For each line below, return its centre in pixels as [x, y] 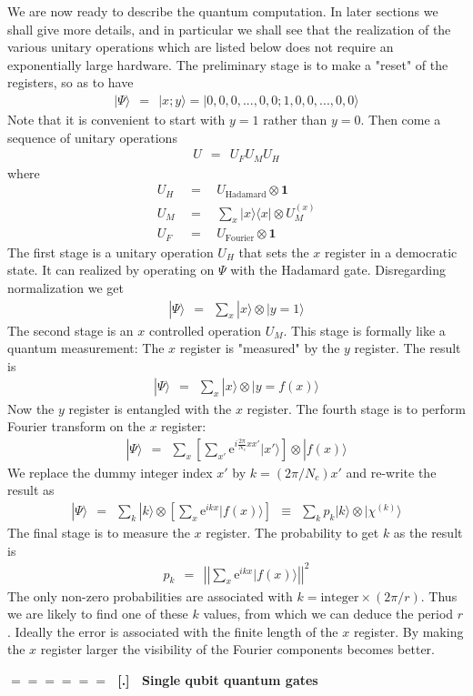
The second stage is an [70, 330]
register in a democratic [391, 252]
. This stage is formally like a [364, 330]
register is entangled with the [150, 408]
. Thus [439, 595]
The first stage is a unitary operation [111, 252]
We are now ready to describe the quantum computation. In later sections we [223, 11]
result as [31, 490]
